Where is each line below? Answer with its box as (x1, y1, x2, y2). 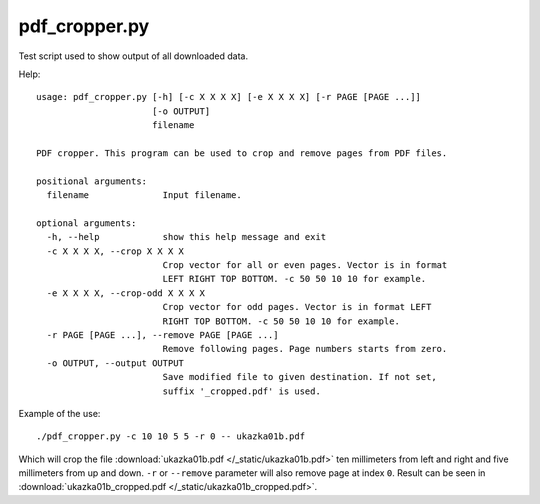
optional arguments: (36, 217, 137, 229)
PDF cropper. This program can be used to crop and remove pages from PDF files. (36, 147, 448, 159)
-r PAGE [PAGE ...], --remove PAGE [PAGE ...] (46, 329, 279, 340)
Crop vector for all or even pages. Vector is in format (162, 260, 448, 271)
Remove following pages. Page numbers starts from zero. (162, 343, 448, 355)
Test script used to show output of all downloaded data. (18, 50, 249, 62)
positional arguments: (36, 175, 148, 187)
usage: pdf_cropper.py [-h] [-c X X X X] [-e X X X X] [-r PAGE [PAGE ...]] (36, 91, 422, 103)
